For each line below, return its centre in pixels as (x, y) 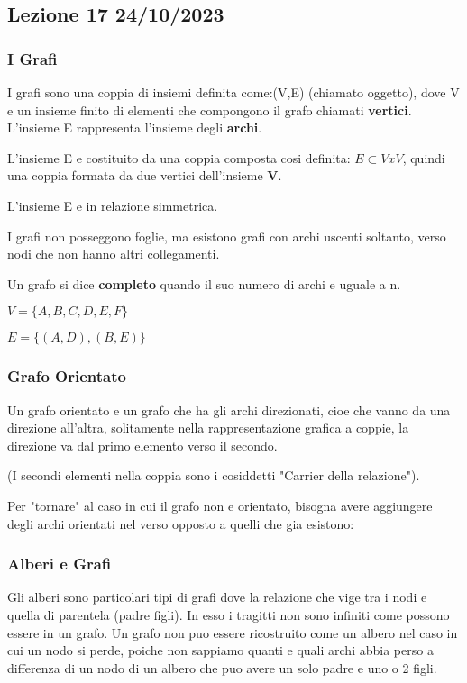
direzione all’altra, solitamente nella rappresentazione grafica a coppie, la (208, 428)
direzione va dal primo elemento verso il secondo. (142, 445)
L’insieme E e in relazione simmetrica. (113, 205)
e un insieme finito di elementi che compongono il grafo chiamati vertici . (210, 109)
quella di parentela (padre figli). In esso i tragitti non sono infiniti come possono (229, 614)
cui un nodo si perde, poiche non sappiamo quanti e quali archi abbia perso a (220, 650)
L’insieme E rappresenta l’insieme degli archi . (135, 127)
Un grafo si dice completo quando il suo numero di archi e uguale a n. (204, 283)
